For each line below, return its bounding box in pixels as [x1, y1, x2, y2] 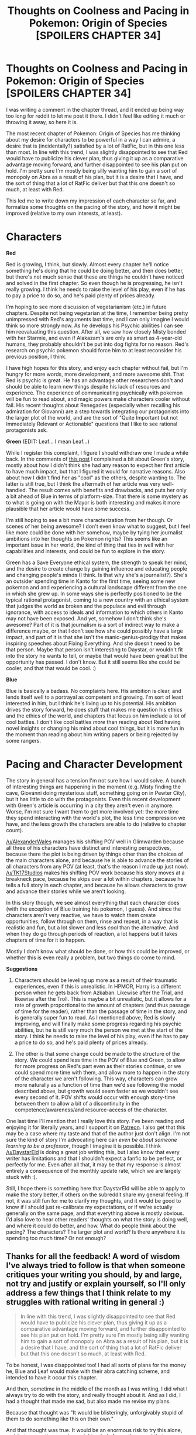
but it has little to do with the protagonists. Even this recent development [6, 795, 181, 802]
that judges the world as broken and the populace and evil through [6, 602, 167, 609]
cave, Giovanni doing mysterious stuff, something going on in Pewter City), [6, 789, 187, 797]
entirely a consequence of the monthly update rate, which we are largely [6, 1167, 181, 1174]
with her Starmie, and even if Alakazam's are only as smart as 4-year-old [6, 334, 183, 341]
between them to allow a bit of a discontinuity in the [14, 1100, 140, 1107]
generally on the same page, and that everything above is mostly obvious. [6, 1210, 184, 1217]
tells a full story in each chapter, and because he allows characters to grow [6, 881, 187, 888]
